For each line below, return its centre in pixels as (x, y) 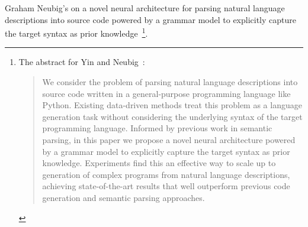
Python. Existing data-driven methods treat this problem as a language (172, 105)
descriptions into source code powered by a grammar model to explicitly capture (150, 19)
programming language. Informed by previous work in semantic (157, 128)
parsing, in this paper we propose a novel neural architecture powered (169, 140)
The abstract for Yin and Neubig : (82, 62)
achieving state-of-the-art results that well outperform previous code (166, 186)
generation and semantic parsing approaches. (123, 197)
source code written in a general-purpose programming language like (166, 93)
